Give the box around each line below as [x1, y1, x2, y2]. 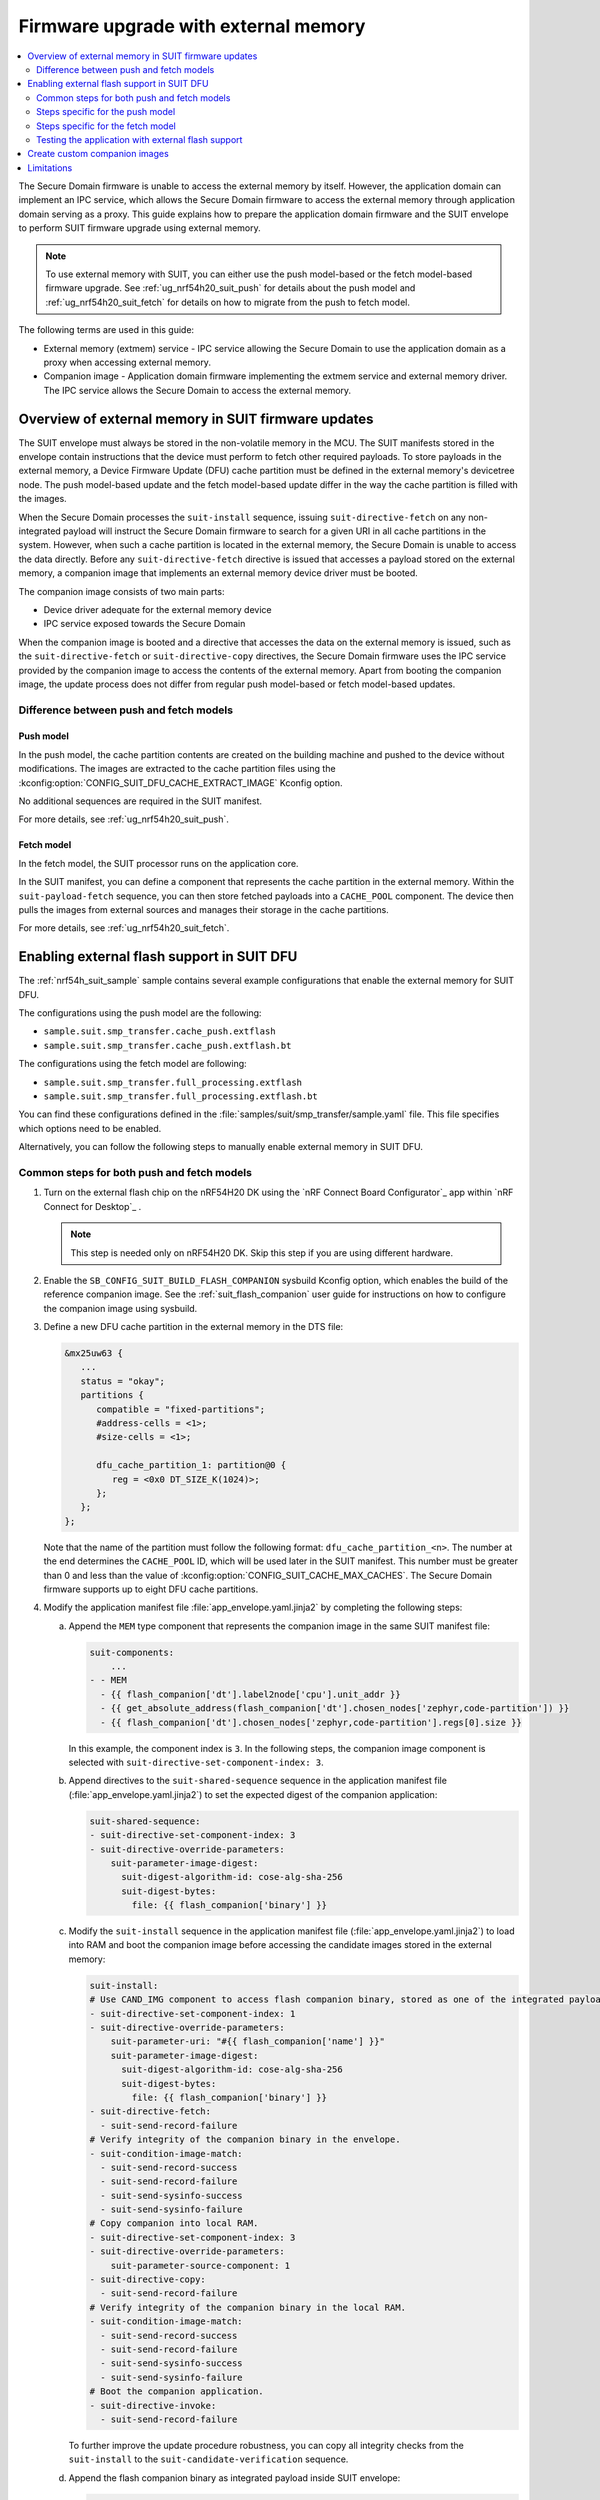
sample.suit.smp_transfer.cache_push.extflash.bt [43, 1040, 292, 1051]
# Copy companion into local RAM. [89, 2218, 259, 2229]
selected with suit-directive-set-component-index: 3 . [68, 1756, 324, 1768]
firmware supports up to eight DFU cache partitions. [43, 1583, 259, 1595]
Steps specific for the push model [36, 106, 176, 118]
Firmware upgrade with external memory [18, 15, 366, 37]
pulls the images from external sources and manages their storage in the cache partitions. [18, 903, 389, 915]
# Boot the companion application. [89, 2386, 264, 2397]
